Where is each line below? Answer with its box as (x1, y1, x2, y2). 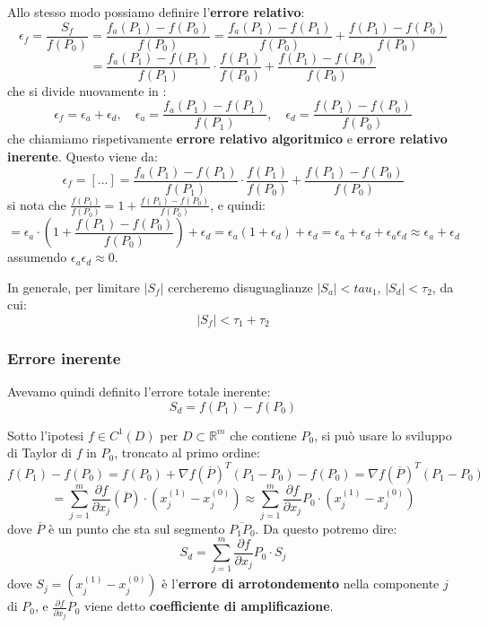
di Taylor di (7, 443, 73, 462)
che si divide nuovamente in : (7, 81, 167, 100)
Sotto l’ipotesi (7, 425, 84, 444)
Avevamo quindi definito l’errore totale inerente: (7, 382, 271, 401)
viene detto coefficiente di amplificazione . (84, 597, 334, 615)
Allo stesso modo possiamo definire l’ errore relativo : (7, 3, 305, 21)
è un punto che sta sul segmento (48, 518, 225, 537)
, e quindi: (210, 195, 266, 213)
